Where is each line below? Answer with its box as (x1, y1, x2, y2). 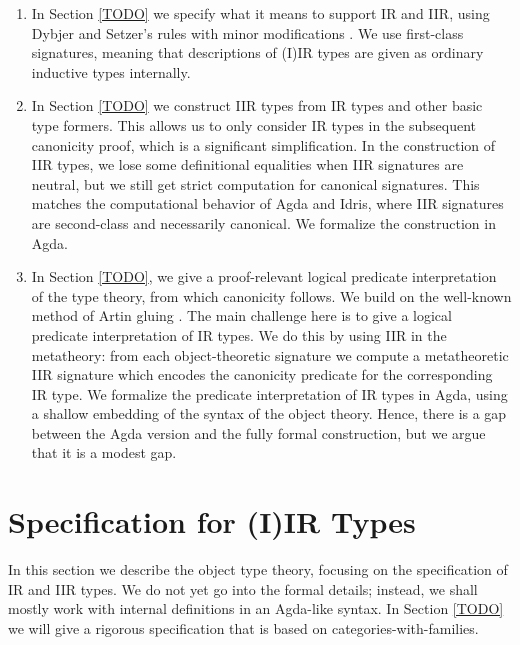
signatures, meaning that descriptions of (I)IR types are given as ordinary (31, 42, 484, 63)
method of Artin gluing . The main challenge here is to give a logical (31, 305, 452, 326)
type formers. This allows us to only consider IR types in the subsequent (31, 114, 477, 135)
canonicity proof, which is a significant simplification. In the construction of (31, 134, 495, 155)
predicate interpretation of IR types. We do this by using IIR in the (31, 324, 447, 345)
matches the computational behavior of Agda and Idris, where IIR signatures (31, 193, 504, 214)
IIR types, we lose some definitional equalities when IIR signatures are (31, 154, 464, 175)
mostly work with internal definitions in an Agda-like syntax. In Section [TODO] (8, 598, 504, 619)
